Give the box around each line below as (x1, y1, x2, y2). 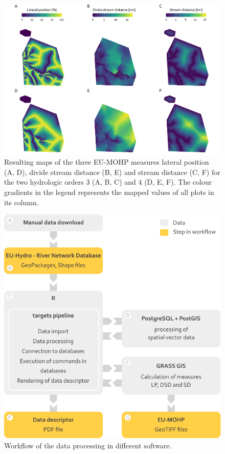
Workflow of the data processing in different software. (4, 440, 172, 450)
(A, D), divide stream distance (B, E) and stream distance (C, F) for (4, 166, 220, 177)
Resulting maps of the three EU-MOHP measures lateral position (4, 156, 209, 167)
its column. (4, 196, 39, 207)
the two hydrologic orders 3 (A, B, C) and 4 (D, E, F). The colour (4, 176, 212, 187)
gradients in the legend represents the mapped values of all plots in (4, 186, 214, 197)
